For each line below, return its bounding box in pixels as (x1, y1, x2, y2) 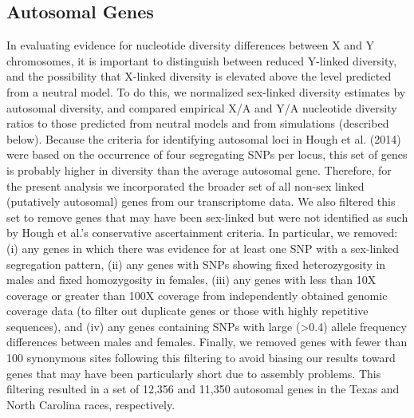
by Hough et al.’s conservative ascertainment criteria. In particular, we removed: (6, 224, 398, 241)
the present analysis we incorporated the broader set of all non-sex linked (6, 177, 365, 194)
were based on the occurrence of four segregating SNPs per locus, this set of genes (6, 146, 408, 163)
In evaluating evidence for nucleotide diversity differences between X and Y (6, 37, 375, 53)
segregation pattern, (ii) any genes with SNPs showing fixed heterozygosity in (6, 255, 386, 272)
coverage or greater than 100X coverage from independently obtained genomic (6, 286, 388, 303)
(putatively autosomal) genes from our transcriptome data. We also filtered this (6, 193, 396, 210)
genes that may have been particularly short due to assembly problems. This (6, 365, 381, 381)
